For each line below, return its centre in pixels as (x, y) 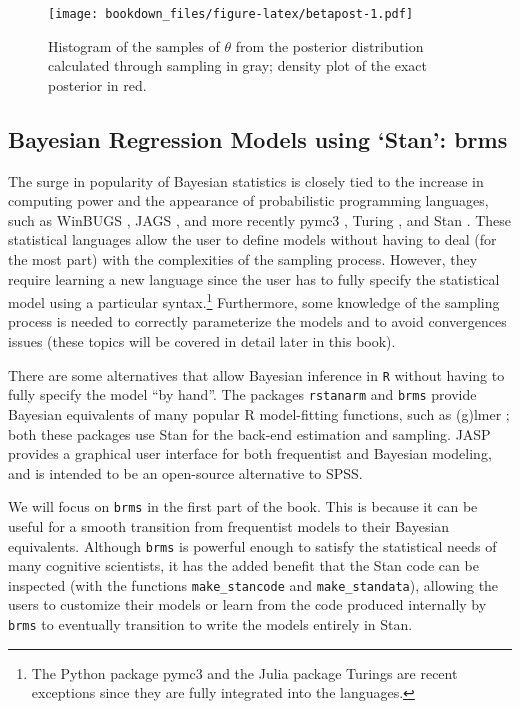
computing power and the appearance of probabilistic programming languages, (248, 200)
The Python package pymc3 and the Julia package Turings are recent (244, 672)
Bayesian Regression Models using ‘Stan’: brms (258, 138)
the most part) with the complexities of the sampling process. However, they (243, 259)
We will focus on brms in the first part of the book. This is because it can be (243, 506)
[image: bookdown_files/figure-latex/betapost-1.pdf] (231, 14)
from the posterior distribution (329, 45)
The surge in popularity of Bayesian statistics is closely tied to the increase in (246, 180)
